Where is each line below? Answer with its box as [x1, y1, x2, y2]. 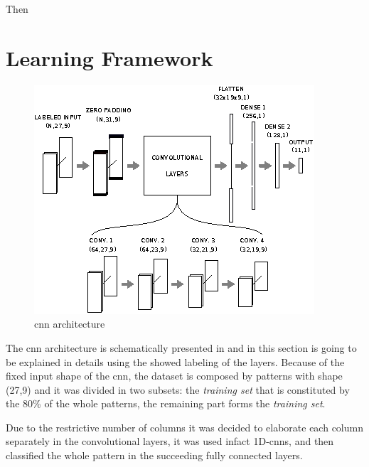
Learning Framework [6, 43, 213, 72]
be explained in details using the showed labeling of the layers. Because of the [6, 354, 345, 369]
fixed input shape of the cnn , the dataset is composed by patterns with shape [6, 368, 343, 383]
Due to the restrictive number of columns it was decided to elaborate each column [6, 419, 363, 434]
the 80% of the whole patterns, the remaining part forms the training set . [6, 396, 326, 411]
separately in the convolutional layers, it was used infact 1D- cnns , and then [6, 434, 334, 449]
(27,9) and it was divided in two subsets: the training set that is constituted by [6, 382, 350, 397]
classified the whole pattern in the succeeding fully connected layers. [6, 448, 303, 463]
